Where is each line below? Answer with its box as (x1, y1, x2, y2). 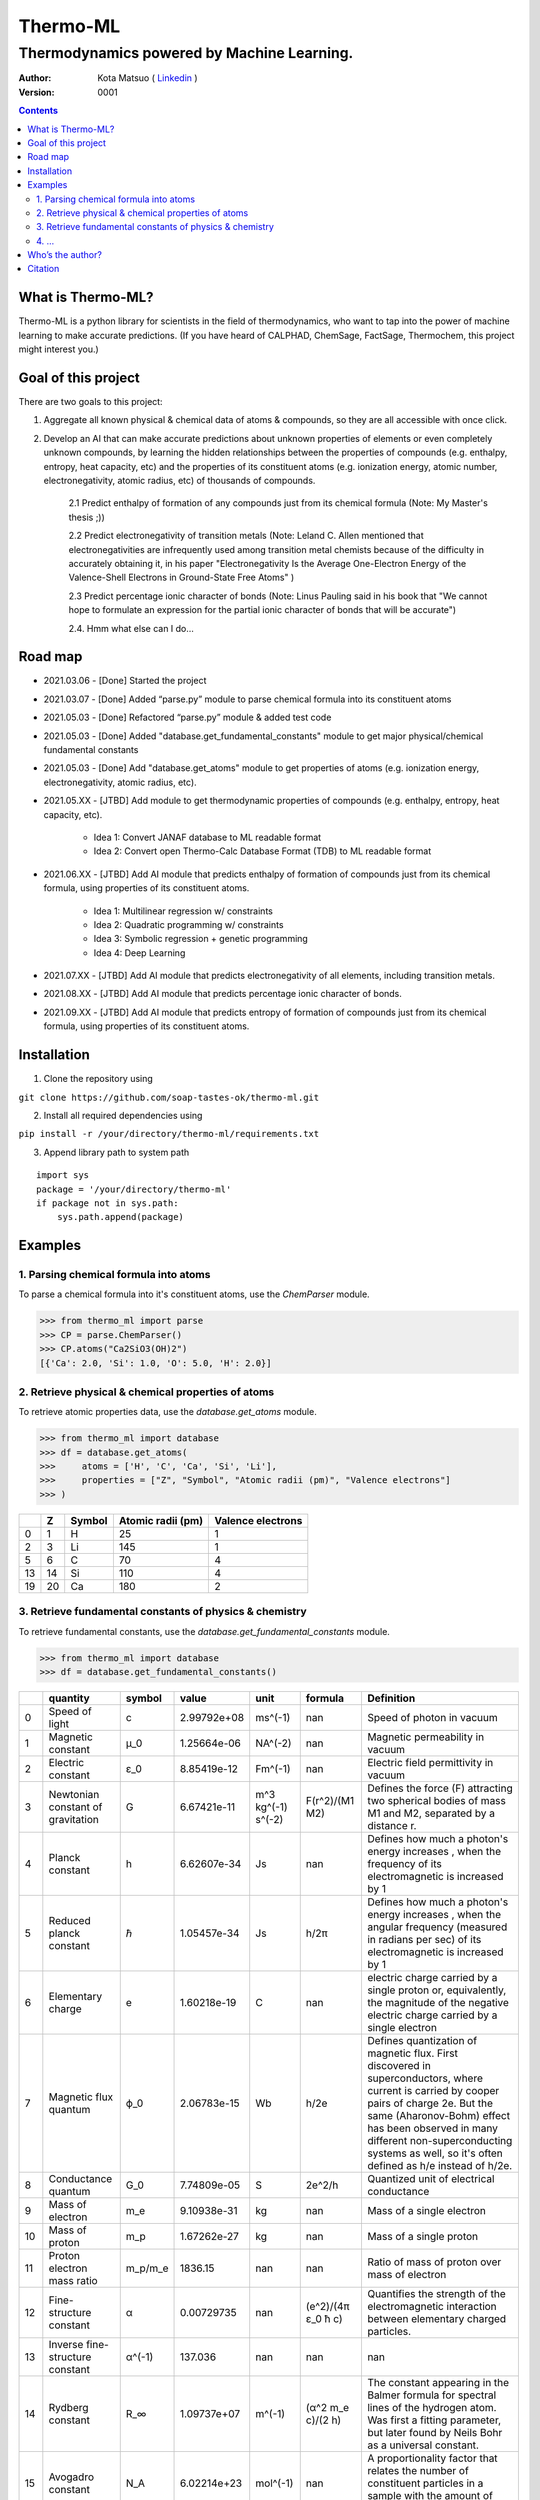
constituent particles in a (366, 2476, 484, 2490)
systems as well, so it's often (366, 2146, 504, 2160)
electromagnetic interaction (366, 2299, 497, 2313)
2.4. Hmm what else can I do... (68, 622, 195, 634)
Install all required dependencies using (43, 1109, 203, 1121)
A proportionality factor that (366, 2451, 499, 2465)
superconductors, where (366, 2071, 484, 2085)
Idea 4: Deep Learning (93, 946, 186, 959)
